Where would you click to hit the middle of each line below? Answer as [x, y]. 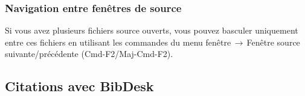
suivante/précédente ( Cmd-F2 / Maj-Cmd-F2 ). [89, 54]
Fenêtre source [273, 42]
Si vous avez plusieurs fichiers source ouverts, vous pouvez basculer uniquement [152, 30]
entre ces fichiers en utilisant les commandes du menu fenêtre [118, 42]
